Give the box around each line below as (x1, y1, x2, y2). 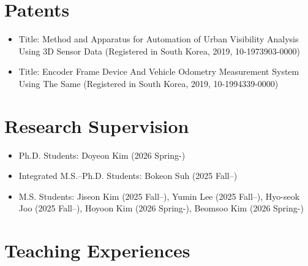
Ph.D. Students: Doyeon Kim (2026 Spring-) (18, 148, 186, 161)
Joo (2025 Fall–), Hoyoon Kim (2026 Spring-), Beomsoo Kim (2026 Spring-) (18, 202, 304, 215)
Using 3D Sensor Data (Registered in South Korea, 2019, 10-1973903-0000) (18, 44, 300, 57)
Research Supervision (4, 113, 189, 138)
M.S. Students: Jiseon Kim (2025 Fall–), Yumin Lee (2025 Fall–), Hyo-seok (18, 189, 300, 202)
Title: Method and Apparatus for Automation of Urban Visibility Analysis (18, 32, 299, 45)
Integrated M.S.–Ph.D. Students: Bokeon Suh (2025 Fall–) (18, 169, 238, 182)
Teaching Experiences (4, 238, 190, 263)
